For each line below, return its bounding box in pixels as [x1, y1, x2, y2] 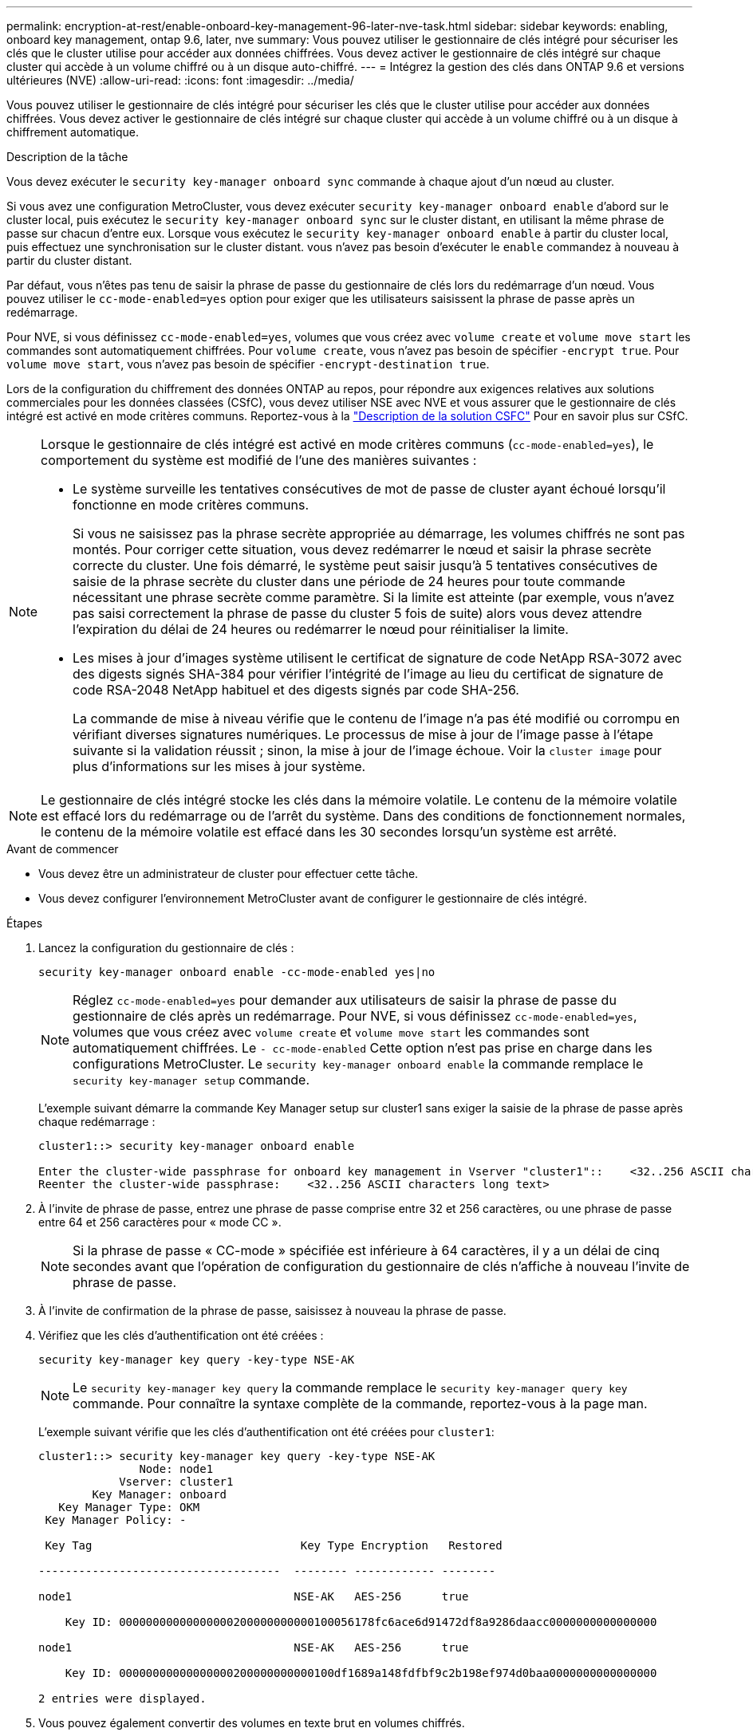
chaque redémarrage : [38, 1115, 156, 1128]
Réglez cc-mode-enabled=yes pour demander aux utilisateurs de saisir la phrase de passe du [73, 992, 617, 1008]
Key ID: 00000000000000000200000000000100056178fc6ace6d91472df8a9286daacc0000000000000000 [65, 1616, 657, 1628]
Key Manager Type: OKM [58, 1501, 200, 1514]
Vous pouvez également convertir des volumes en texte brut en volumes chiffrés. [38, 1716, 465, 1730]
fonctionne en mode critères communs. [73, 497, 309, 513]
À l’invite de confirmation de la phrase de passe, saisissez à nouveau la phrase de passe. [38, 1304, 507, 1317]
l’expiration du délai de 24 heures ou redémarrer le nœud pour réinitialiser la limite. [73, 621, 569, 637]
